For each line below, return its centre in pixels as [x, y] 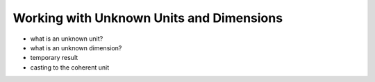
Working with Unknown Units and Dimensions [148, 18]
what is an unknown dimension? [76, 48]
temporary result [54, 58]
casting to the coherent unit [70, 67]
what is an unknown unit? [67, 39]
